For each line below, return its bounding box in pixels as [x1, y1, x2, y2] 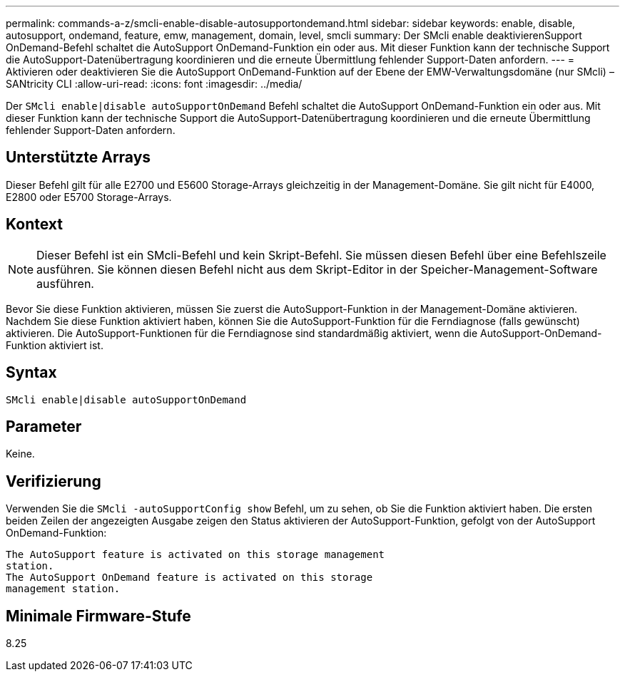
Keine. [6, 448, 35, 460]
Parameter [6, 417, 82, 435]
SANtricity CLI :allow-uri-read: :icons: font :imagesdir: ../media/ [6, 78, 303, 90]
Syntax [6, 363, 57, 382]
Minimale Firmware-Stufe [6, 606, 191, 625]
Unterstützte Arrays [6, 148, 151, 167]
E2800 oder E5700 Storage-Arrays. [6, 190, 172, 203]
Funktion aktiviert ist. [6, 338, 103, 351]
